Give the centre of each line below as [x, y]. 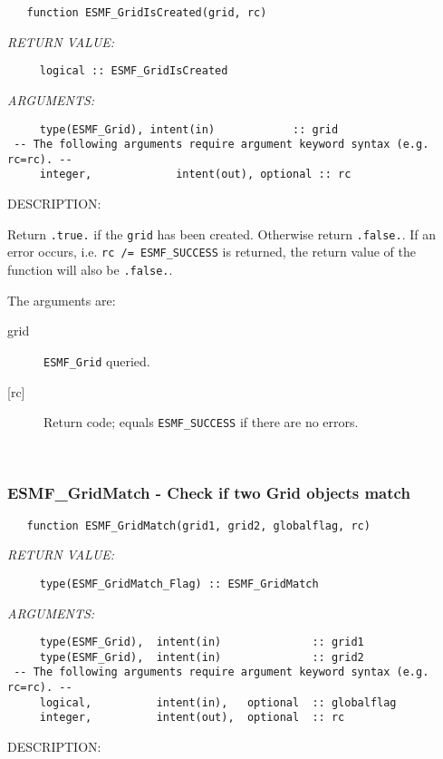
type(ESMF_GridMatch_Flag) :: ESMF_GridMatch [179, 584]
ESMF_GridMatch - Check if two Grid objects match [209, 493]
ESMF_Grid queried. [97, 360]
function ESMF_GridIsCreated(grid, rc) [147, 13]
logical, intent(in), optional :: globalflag [218, 702]
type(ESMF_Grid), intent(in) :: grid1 [202, 642]
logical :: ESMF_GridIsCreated [134, 71]
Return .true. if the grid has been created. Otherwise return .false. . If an [222, 234]
